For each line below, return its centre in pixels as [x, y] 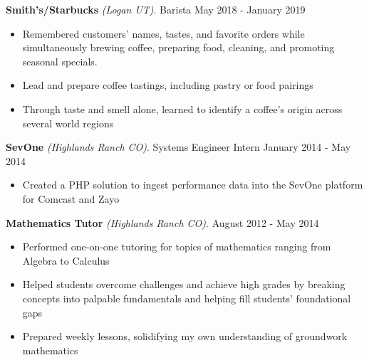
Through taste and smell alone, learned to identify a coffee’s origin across [182, 108]
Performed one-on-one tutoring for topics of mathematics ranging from [177, 247]
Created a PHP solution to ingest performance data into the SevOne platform [193, 185]
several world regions [68, 123]
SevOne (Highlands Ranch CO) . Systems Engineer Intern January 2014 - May [178, 147]
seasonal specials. [60, 61]
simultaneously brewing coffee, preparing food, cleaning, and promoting [178, 47]
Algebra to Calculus [66, 260]
